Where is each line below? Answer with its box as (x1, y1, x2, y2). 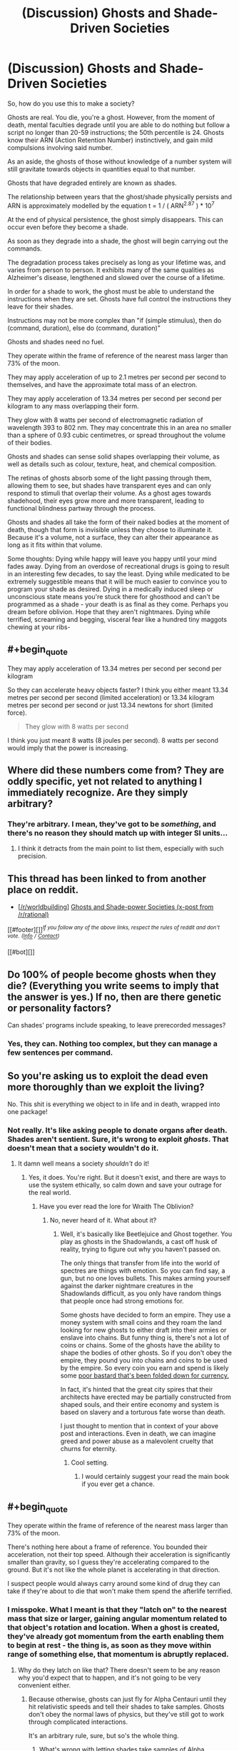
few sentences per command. (7, 1048, 113, 1058)
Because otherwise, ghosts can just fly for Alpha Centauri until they (28, 1695, 227, 1703)
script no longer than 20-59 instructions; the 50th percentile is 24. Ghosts (7, 128, 225, 136)
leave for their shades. (7, 302, 73, 311)
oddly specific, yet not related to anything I (7, 775, 203, 787)
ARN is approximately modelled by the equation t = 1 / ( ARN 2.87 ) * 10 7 (7, 200, 215, 210)
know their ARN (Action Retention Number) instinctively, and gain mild (7, 136, 213, 144)
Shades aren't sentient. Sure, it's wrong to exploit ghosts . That (7, 1134, 229, 1144)
